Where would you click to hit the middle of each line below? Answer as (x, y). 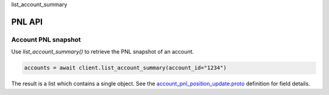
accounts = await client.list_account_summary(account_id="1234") (125, 68)
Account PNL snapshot (46, 40)
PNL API (27, 22)
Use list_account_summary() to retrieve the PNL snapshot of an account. (103, 52)
